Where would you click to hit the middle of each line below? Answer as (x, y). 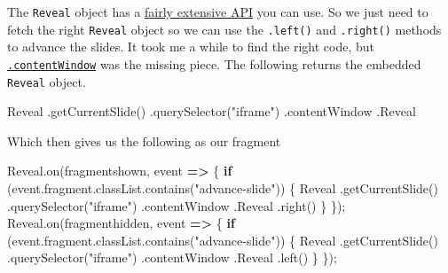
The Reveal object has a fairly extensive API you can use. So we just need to (218, 12)
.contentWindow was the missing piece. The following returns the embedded (214, 63)
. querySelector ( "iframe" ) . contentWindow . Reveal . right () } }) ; (177, 205)
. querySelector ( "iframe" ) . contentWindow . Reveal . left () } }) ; (172, 257)
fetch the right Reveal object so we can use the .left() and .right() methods (224, 29)
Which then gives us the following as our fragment (144, 140)
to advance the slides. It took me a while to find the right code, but (191, 47)
